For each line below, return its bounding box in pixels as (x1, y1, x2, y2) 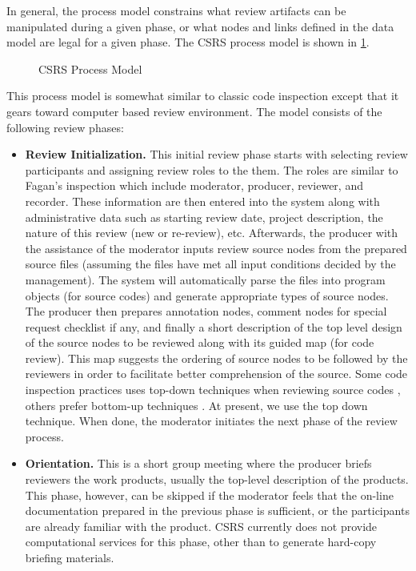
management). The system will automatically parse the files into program (25, 271, 386, 288)
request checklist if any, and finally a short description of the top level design (25, 318, 402, 335)
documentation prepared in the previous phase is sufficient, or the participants (25, 502, 410, 519)
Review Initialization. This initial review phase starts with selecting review (25, 146, 408, 163)
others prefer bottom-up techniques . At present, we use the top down (25, 396, 368, 413)
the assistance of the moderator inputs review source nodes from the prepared (25, 239, 407, 256)
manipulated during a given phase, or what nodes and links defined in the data (6, 18, 394, 34)
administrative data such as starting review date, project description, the (25, 208, 383, 225)
